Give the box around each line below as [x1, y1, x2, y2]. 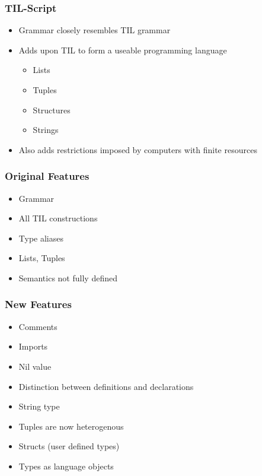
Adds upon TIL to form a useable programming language [18, 43, 227, 56]
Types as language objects [18, 459, 114, 472]
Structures [33, 103, 71, 116]
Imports [18, 340, 48, 353]
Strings [33, 123, 59, 136]
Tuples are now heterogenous [18, 420, 124, 432]
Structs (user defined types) [18, 440, 120, 452]
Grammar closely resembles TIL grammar [18, 24, 171, 36]
